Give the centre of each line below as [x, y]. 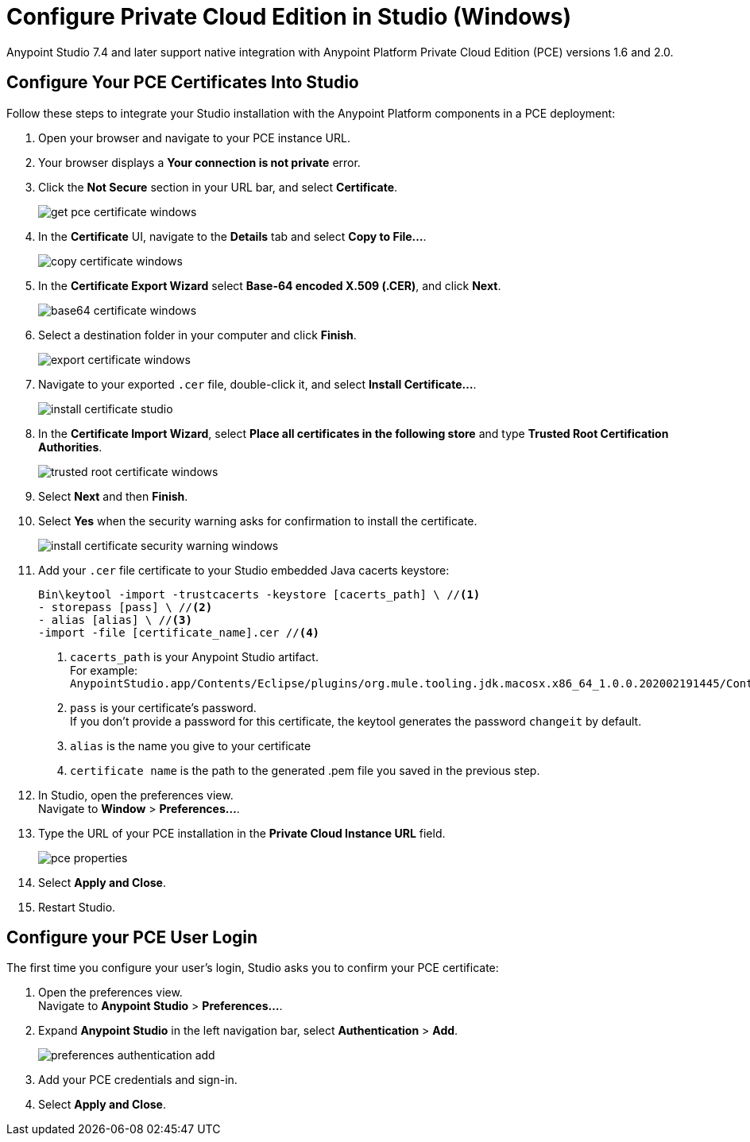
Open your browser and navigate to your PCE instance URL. [194, 137]
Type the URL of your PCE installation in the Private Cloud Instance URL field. [242, 833]
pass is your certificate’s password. [163, 707]
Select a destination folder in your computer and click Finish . [197, 335]
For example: [104, 670]
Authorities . [70, 447]
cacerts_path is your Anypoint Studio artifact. [194, 656]
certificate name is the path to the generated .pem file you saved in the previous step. [305, 770]
